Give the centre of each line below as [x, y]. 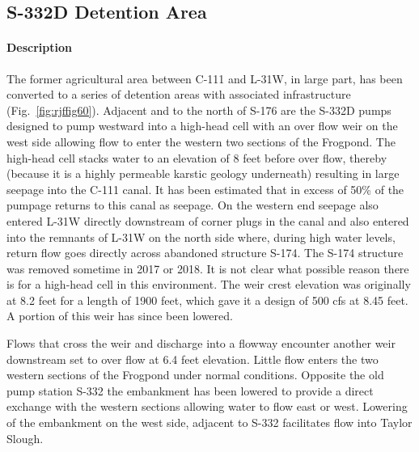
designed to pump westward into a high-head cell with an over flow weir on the [202, 126]
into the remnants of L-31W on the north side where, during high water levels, [201, 237]
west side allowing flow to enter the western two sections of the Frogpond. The [201, 141]
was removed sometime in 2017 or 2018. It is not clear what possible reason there [208, 268]
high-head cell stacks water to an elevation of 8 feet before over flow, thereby [197, 157]
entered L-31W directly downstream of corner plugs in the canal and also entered [208, 220]
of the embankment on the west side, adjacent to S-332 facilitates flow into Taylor [209, 422]
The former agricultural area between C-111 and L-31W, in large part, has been [205, 78]
